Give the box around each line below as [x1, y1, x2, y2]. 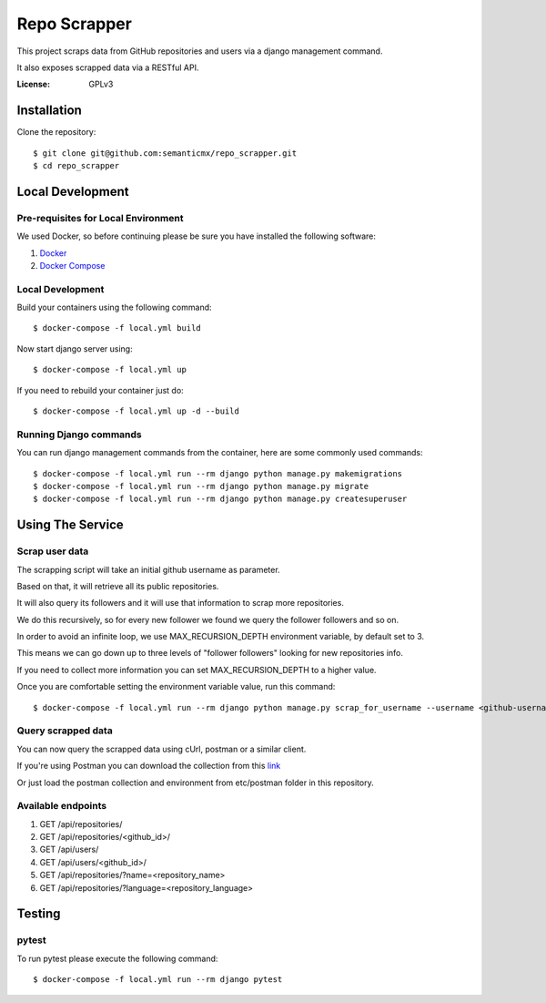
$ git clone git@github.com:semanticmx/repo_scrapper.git [33, 148, 298, 159]
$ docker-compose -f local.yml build [33, 323, 202, 333]
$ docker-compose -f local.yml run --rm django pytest [33, 975, 283, 985]
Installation [16, 103, 82, 118]
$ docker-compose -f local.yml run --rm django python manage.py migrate [33, 481, 369, 491]
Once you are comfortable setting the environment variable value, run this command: [16, 681, 336, 692]
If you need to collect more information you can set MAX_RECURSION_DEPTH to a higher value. [16, 664, 377, 675]
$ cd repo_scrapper [33, 160, 120, 171]
